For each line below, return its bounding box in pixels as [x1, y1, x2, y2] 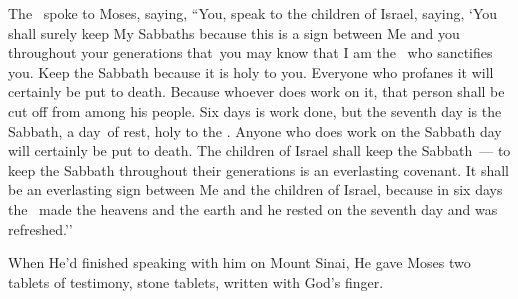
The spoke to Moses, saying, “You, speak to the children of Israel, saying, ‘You [8, 3, 498, 23]
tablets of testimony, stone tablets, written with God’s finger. [8, 271, 384, 292]
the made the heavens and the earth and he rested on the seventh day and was [8, 198, 498, 219]
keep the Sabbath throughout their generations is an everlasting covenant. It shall [8, 159, 509, 180]
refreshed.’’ [8, 218, 73, 239]
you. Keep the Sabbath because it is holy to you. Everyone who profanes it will [8, 61, 494, 82]
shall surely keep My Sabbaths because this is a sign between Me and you [8, 22, 460, 43]
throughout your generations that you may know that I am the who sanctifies [8, 42, 493, 63]
